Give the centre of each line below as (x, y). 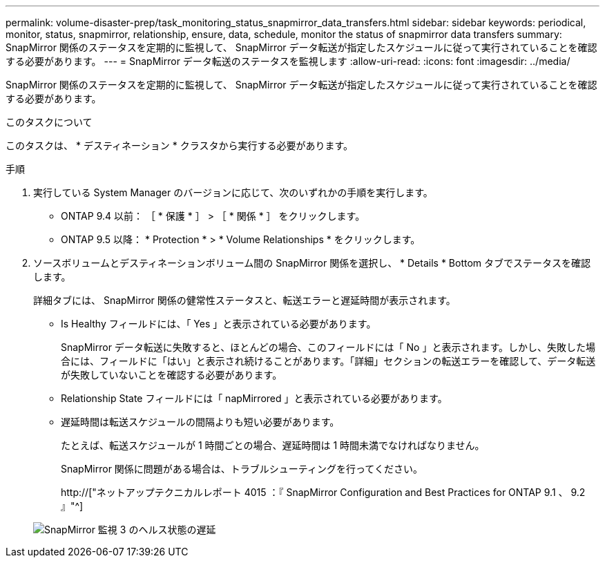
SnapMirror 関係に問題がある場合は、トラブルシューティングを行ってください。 (242, 469)
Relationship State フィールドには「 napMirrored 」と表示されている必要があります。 (254, 398)
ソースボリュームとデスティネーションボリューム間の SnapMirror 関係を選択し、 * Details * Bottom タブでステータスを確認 (312, 263)
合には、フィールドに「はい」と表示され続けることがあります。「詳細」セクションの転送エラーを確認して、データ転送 (328, 361)
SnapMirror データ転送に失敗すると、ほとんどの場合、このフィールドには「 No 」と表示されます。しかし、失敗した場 (328, 347)
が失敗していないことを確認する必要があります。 (172, 375)
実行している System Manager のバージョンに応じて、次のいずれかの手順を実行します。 (233, 192)
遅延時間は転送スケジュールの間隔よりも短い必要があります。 (200, 422)
